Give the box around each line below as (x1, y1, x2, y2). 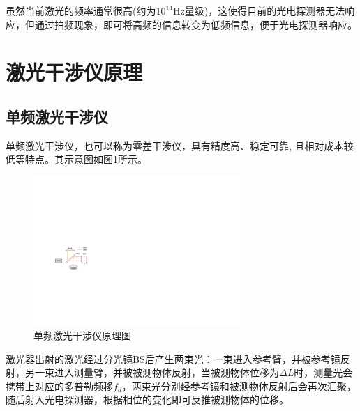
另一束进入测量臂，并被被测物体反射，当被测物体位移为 (24, 365, 279, 380)
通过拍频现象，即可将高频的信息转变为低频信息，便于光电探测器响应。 (34, 17, 357, 31)
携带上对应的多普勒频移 (6, 378, 113, 393)
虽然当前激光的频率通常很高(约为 (6, 3, 156, 17)
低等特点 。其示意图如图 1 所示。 (6, 152, 147, 166)
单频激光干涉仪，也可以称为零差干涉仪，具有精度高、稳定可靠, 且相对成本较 (6, 138, 354, 153)
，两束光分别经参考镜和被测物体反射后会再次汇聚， (121, 378, 357, 393)
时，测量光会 (294, 365, 353, 380)
